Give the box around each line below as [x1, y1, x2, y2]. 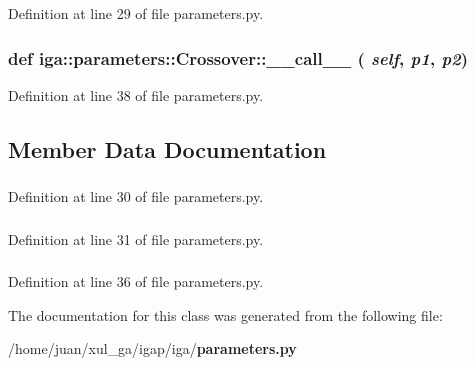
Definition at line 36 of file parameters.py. [8, 271, 264, 292]
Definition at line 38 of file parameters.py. [8, 84, 264, 105]
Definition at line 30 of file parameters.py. [8, 186, 264, 207]
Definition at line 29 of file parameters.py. [8, 3, 264, 23]
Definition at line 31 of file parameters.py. [8, 228, 264, 249]
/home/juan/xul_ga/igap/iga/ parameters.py [8, 338, 297, 359]
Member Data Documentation [8, 133, 327, 164]
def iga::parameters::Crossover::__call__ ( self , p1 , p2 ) [8, 45, 469, 70]
